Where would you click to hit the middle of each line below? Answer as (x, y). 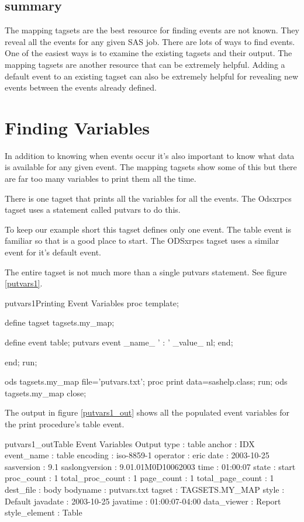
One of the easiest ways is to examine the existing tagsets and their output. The (148, 53)
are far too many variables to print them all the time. (101, 179)
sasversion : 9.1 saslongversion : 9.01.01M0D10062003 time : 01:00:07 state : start (150, 466)
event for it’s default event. (53, 252)
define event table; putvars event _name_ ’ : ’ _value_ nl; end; (119, 342)
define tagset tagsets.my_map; (60, 322)
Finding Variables (77, 127)
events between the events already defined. (81, 87)
